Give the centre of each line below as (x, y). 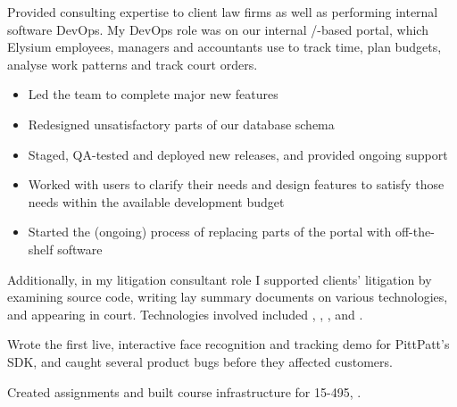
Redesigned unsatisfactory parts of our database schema (181, 124)
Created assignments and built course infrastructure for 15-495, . (184, 391)
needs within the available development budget (156, 201)
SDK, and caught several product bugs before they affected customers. (200, 361)
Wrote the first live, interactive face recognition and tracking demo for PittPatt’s (228, 344)
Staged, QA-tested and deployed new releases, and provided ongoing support (238, 154)
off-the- (415, 232)
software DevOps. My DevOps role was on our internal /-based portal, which (218, 29)
